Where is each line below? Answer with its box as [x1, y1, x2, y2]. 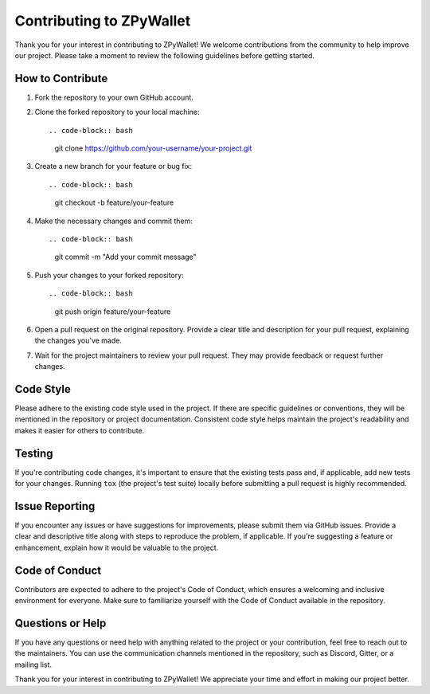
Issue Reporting [14, 499, 96, 513]
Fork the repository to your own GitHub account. [34, 92, 194, 102]
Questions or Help [14, 616, 107, 629]
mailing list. [14, 660, 52, 669]
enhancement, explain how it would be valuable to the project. [14, 543, 219, 552]
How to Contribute [14, 72, 108, 85]
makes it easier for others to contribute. [14, 425, 145, 435]
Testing [14, 446, 53, 460]
